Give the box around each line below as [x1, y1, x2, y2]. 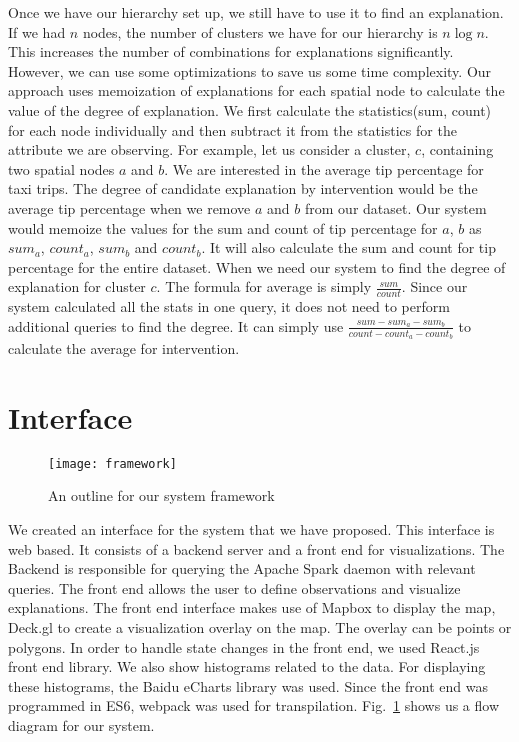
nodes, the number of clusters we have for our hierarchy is [82, 21, 438, 42]
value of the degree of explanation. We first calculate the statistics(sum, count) [8, 99, 492, 120]
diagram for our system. [8, 714, 155, 735]
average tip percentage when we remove [8, 197, 251, 218]
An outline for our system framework [48, 485, 275, 506]
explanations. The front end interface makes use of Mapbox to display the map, [8, 597, 496, 618]
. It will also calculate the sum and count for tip [201, 237, 496, 258]
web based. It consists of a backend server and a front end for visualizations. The [8, 538, 505, 559]
